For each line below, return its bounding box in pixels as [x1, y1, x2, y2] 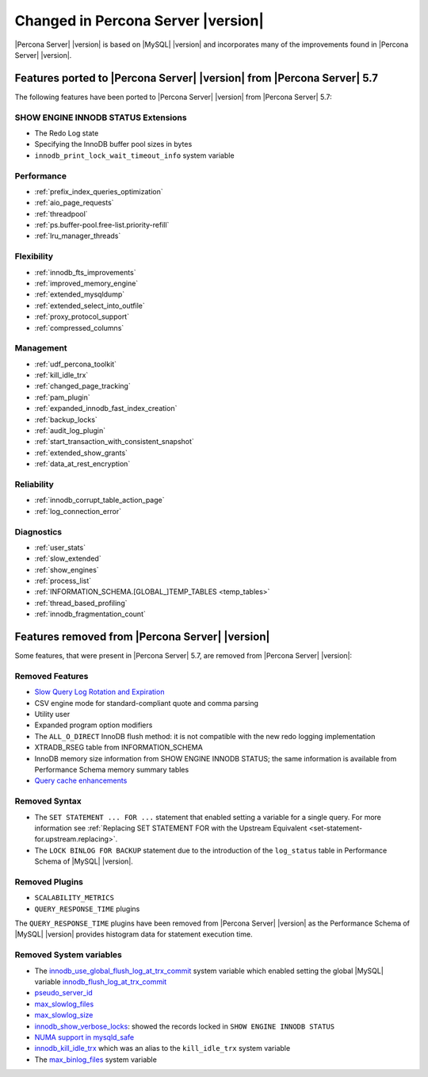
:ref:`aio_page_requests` [34, 198, 114, 208]
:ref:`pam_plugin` [34, 393, 90, 402]
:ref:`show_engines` [34, 565, 99, 574]
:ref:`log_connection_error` [34, 506, 122, 516]
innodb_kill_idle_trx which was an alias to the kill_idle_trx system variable [34, 1044, 291, 1053]
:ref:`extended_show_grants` [34, 448, 128, 458]
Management [14, 343, 67, 354]
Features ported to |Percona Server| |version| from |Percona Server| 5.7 [14, 71, 379, 85]
